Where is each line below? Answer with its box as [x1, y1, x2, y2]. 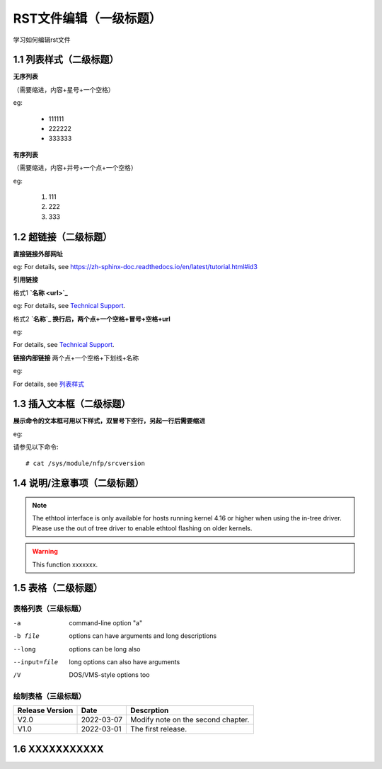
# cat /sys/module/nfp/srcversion [25, 459, 145, 467]
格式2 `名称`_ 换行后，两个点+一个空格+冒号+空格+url [13, 314, 171, 323]
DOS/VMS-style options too [69, 671, 150, 679]
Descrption [130, 705, 169, 715]
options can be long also [69, 644, 141, 653]
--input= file [13, 658, 59, 666]
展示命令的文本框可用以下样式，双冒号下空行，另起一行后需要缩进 [13, 416, 205, 425]
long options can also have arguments [69, 657, 180, 666]
